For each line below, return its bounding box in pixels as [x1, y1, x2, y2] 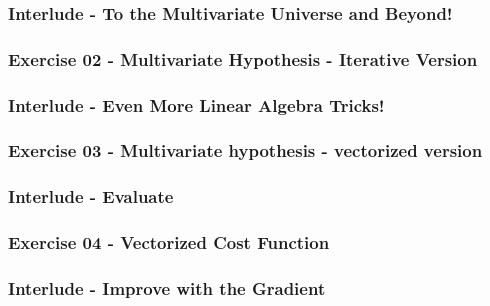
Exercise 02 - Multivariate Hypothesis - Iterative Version [8, 46, 478, 71]
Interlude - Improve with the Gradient [8, 275, 326, 300]
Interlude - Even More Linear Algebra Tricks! [8, 92, 385, 117]
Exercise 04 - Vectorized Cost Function [8, 230, 330, 255]
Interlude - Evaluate [8, 184, 174, 209]
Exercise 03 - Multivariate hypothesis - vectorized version [8, 138, 483, 163]
